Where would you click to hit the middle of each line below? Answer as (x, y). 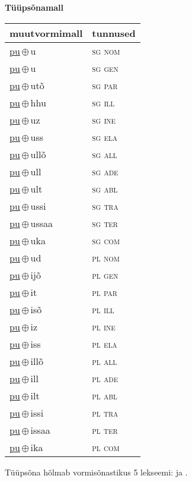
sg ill (103, 102)
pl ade (105, 378)
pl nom (106, 257)
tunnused (114, 33)
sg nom (106, 51)
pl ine (104, 326)
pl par (105, 292)
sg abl (105, 188)
